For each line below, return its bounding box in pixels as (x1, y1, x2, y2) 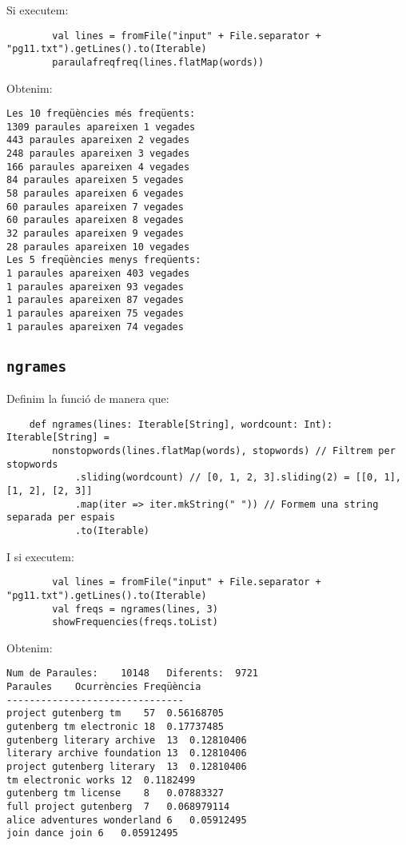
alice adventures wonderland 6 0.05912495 (6, 814, 247, 826)
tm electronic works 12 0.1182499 (6, 774, 196, 786)
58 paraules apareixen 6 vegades (6, 188, 184, 200)
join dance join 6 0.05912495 (6, 827, 178, 839)
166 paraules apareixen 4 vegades (6, 161, 190, 173)
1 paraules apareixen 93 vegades (6, 281, 184, 293)
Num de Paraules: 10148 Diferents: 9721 (6, 668, 258, 680)
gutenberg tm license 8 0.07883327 (6, 787, 225, 799)
